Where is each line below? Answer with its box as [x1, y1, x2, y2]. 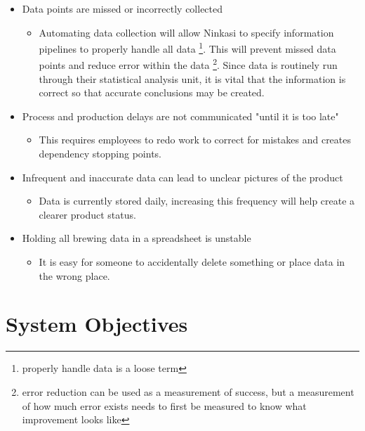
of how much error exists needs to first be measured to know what [22, 398, 307, 413]
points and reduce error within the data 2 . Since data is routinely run [39, 56, 338, 72]
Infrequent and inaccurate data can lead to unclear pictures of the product [22, 169, 343, 184]
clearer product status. [39, 207, 136, 221]
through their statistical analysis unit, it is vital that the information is [39, 71, 346, 86]
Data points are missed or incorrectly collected [22, 1, 223, 15]
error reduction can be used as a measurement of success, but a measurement [22, 384, 354, 399]
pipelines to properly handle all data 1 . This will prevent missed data [39, 39, 336, 56]
